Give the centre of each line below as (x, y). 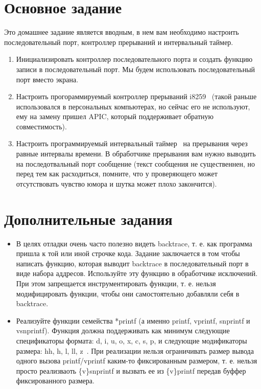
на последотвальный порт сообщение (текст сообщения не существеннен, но (135, 163)
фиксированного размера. (55, 381)
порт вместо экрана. (47, 79)
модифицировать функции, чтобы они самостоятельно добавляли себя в (128, 293)
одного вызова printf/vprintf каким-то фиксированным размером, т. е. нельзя (137, 361)
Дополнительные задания (88, 219)
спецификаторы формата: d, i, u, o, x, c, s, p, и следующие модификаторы (132, 340)
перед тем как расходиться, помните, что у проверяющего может (117, 174)
